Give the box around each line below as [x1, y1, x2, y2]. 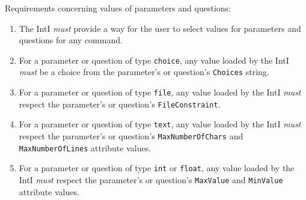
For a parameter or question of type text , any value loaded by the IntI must [19, 118, 301, 130]
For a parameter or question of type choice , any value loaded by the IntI [19, 53, 289, 66]
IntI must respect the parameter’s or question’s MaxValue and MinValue [19, 174, 283, 186]
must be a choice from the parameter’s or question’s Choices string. [19, 65, 269, 78]
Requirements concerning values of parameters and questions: [5, 2, 231, 14]
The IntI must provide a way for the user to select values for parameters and [19, 22, 301, 34]
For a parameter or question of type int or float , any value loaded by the [19, 162, 295, 174]
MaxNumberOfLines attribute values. [19, 141, 151, 154]
